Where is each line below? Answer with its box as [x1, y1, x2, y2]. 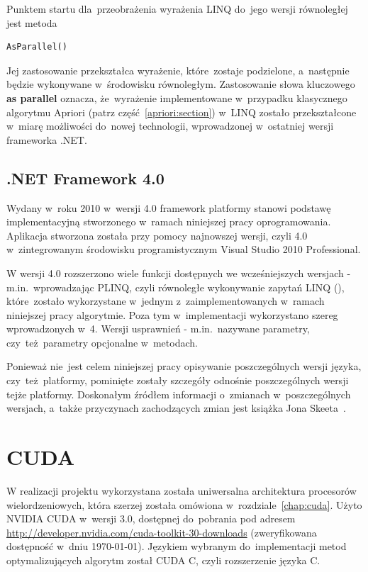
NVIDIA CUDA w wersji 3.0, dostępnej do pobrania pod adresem [6, 511, 296, 526]
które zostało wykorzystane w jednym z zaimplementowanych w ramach [6, 293, 325, 308]
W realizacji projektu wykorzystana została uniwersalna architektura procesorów [6, 483, 357, 498]
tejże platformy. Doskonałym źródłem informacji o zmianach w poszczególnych [6, 386, 351, 401]
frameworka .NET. [6, 132, 87, 147]
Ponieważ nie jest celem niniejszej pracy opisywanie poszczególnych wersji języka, [6, 359, 362, 374]
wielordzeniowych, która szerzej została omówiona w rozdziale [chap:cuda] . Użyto [6, 497, 362, 512]
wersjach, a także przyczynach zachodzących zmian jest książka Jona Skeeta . [6, 400, 346, 415]
